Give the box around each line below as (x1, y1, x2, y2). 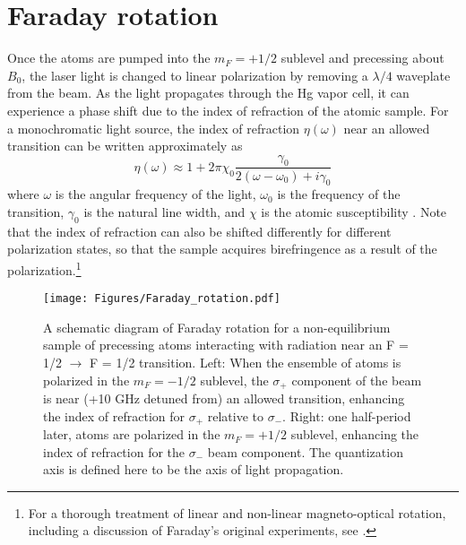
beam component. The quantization (207, 442, 403, 461)
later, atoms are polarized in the (43, 425, 220, 444)
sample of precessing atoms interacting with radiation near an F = (43, 335, 409, 354)
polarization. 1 (7, 257, 82, 279)
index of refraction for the (43, 442, 186, 461)
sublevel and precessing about (280, 48, 444, 67)
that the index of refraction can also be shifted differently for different (7, 221, 392, 240)
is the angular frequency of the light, (55, 185, 256, 203)
